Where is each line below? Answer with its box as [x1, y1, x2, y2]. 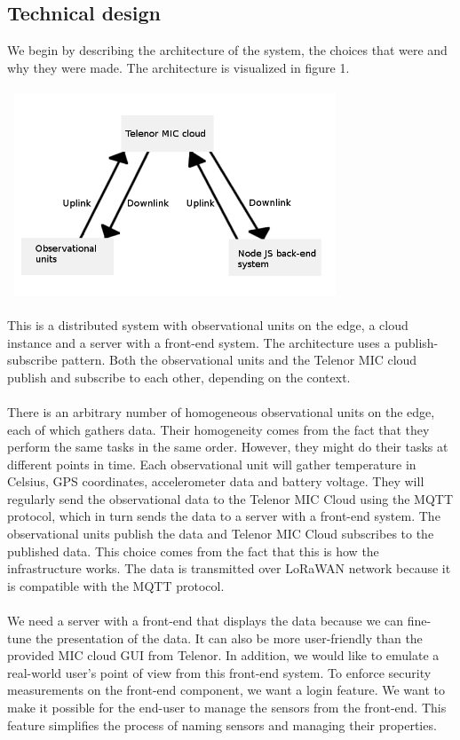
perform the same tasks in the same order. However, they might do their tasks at [7, 437, 448, 456]
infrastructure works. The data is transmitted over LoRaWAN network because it [7, 559, 451, 578]
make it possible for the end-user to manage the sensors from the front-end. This [7, 698, 447, 716]
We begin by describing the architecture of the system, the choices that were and [7, 41, 448, 59]
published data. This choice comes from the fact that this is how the [7, 541, 379, 560]
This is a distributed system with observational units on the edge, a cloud [7, 315, 408, 334]
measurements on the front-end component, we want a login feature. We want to [7, 681, 445, 699]
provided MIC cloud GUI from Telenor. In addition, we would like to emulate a [7, 646, 440, 665]
